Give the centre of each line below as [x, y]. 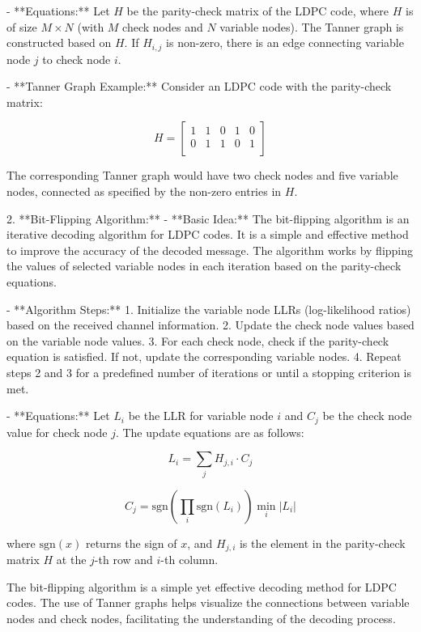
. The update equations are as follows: [210, 432]
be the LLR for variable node [201, 416]
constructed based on [59, 42]
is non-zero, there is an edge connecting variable [285, 42]
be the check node [367, 416]
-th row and [123, 559]
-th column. [189, 559]
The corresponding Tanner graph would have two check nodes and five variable [202, 175]
